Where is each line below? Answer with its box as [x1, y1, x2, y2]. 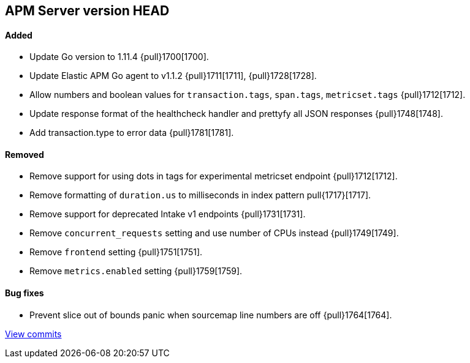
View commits [5, 328, 62, 339]
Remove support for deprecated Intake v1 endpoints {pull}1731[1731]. [29, 209, 306, 220]
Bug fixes [5, 288, 44, 299]
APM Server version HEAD [5, 3, 170, 18]
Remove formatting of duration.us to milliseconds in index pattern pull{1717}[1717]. [29, 190, 371, 201]
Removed [5, 149, 44, 160]
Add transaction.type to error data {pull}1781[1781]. [29, 127, 234, 138]
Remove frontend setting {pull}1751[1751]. [29, 247, 203, 258]
